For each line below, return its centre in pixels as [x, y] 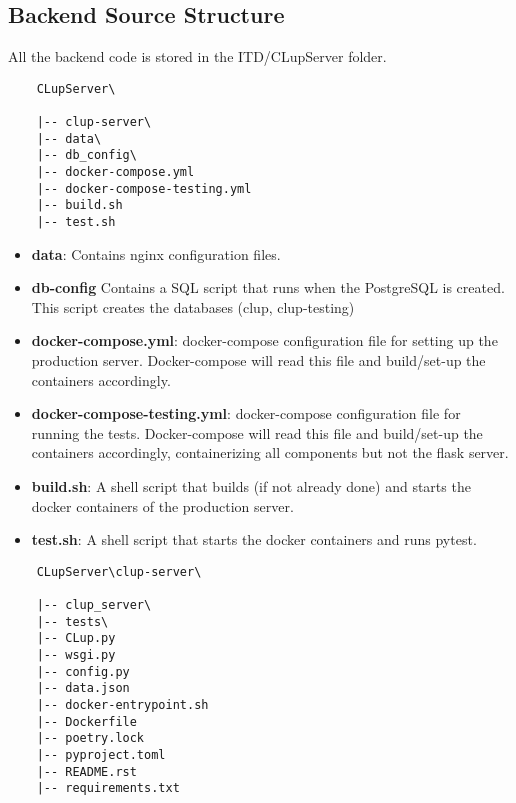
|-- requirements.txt [108, 788]
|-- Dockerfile [86, 721]
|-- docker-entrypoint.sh [122, 705]
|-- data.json [83, 688]
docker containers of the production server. [162, 505]
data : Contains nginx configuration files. [156, 253]
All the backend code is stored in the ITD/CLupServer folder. [197, 56]
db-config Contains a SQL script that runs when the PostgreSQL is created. [268, 287]
